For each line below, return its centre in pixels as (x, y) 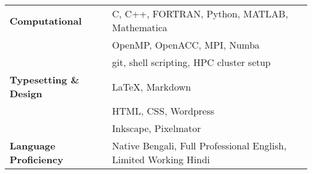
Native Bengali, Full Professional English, (199, 145)
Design (26, 93)
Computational (46, 20)
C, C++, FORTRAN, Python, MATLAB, (200, 13)
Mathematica (139, 27)
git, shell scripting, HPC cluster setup (191, 62)
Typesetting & (45, 79)
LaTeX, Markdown (151, 86)
